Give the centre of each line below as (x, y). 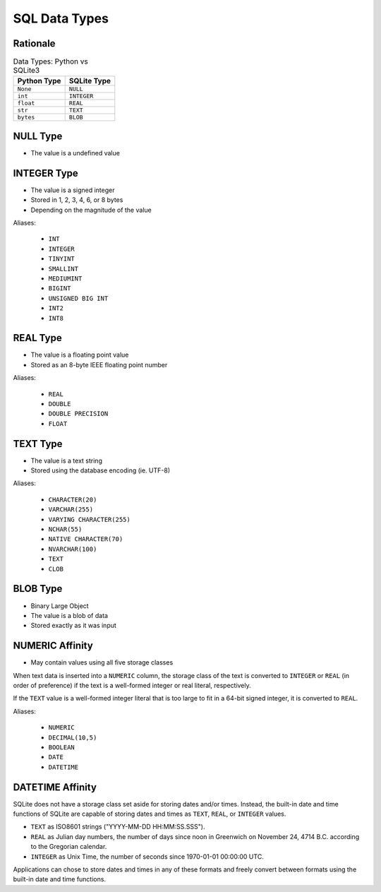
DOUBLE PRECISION (78, 414)
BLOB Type (38, 589)
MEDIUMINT (65, 278)
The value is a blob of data (69, 615)
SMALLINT (64, 269)
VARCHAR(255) (71, 510)
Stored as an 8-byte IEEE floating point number (99, 364)
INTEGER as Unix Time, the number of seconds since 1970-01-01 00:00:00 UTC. (147, 856)
